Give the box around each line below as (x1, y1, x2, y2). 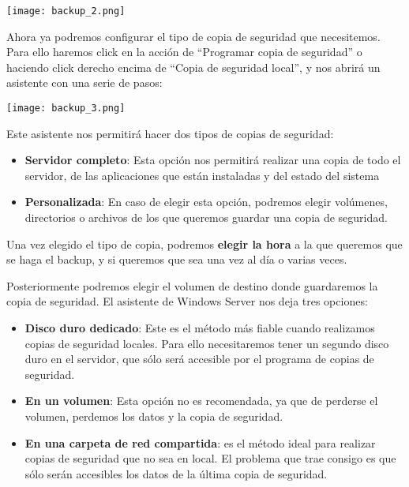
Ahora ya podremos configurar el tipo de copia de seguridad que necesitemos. (6, 28, 381, 44)
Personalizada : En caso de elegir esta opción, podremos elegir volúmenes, (24, 193, 388, 210)
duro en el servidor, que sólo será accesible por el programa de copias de (24, 350, 374, 367)
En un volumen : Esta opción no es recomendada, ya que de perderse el (24, 392, 378, 409)
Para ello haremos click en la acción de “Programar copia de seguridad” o (6, 43, 362, 60)
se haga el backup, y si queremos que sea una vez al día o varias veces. (6, 251, 347, 268)
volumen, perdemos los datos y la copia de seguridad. (24, 408, 283, 424)
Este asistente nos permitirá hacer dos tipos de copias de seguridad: (6, 125, 334, 141)
